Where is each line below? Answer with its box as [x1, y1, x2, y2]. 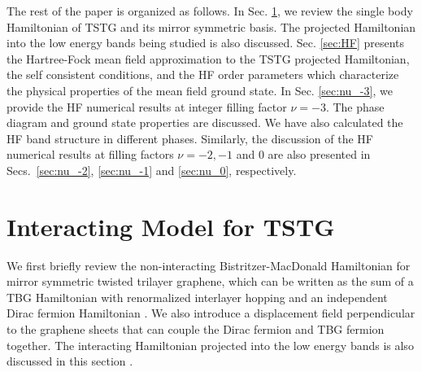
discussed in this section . [7, 352, 133, 370]
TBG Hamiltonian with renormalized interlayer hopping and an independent [7, 288, 388, 305]
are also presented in [268, 146, 371, 163]
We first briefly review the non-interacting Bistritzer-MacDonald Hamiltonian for [7, 256, 411, 274]
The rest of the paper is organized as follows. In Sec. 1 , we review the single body [7, 2, 413, 19]
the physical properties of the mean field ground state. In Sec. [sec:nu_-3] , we [7, 81, 393, 98]
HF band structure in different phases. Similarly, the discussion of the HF [7, 129, 373, 147]
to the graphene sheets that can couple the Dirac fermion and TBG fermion [7, 321, 385, 338]
